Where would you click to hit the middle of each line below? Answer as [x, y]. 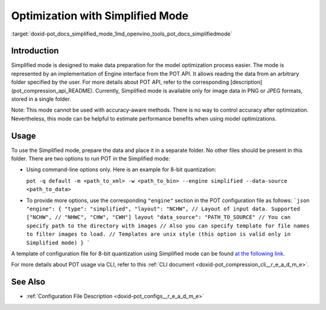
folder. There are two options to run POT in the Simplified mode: [91, 159]
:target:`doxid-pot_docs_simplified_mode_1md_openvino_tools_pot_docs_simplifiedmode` [122, 34]
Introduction [35, 51]
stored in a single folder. [41, 99]
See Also [28, 282]
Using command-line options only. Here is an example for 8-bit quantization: [121, 169]
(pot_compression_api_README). [53, 90]
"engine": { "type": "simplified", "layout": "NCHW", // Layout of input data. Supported [163, 209]
